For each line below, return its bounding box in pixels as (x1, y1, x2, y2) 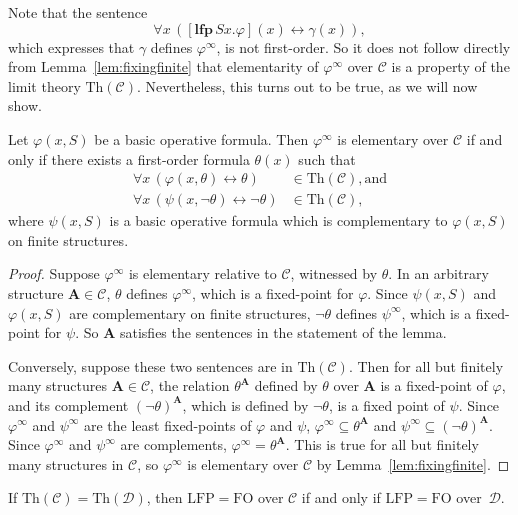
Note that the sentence (8, 2, 148, 22)
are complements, (120, 434, 227, 455)
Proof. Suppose (8, 263, 100, 284)
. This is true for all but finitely (285, 434, 479, 455)
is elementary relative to (128, 263, 277, 284)
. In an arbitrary (388, 263, 489, 284)
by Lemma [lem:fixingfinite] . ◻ (316, 453, 510, 474)
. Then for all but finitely (348, 355, 504, 376)
